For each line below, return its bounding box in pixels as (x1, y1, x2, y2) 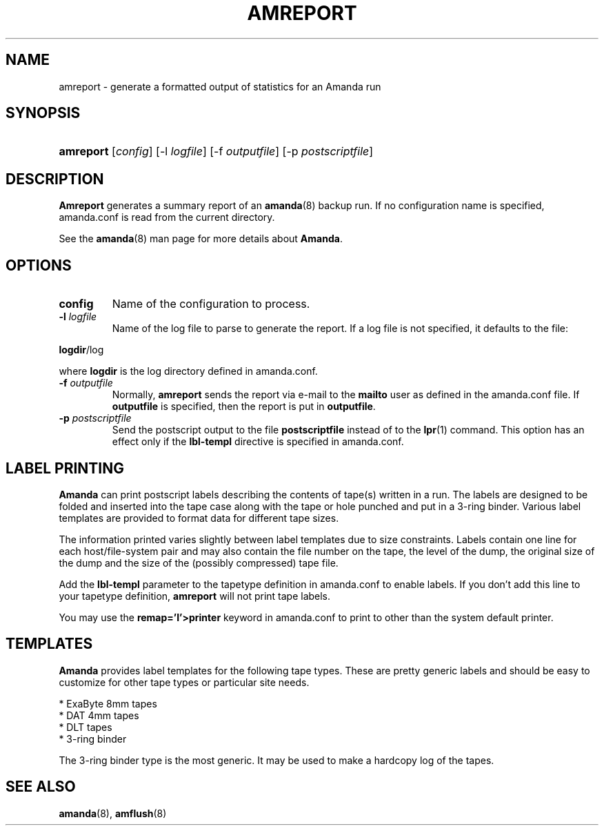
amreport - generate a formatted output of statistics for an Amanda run (59, 80, 381, 92)
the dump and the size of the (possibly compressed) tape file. (59, 556, 339, 569)
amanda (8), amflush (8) (59, 807, 167, 819)
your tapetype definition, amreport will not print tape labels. (59, 589, 331, 602)
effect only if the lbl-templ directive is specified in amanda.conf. (112, 436, 404, 448)
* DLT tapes (59, 721, 112, 733)
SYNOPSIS (6, 104, 81, 122)
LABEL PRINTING (6, 459, 125, 477)
